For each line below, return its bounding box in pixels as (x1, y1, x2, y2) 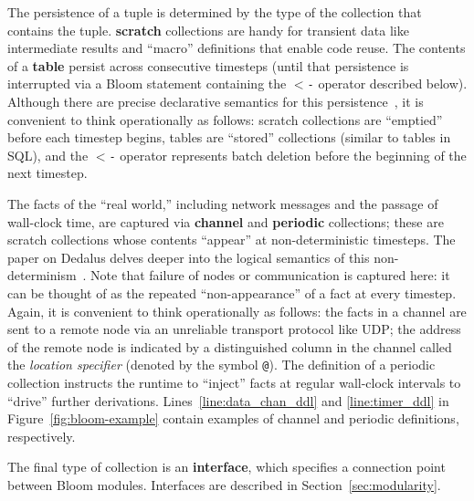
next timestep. (7, 163, 88, 183)
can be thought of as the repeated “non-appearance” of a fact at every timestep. (7, 284, 457, 303)
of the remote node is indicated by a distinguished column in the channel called (7, 337, 452, 356)
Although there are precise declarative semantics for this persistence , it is (7, 92, 424, 111)
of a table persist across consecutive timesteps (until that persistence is (7, 56, 409, 75)
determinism (7, 266, 77, 285)
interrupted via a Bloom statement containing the (7, 74, 287, 93)
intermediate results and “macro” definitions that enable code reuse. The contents (7, 38, 466, 57)
